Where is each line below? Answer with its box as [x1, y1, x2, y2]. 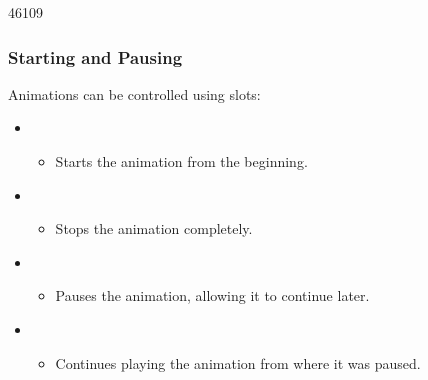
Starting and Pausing [8, 44, 183, 69]
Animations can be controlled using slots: [8, 83, 261, 104]
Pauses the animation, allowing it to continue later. [55, 285, 370, 306]
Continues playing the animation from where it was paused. [55, 352, 421, 373]
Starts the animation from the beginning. [55, 151, 308, 171]
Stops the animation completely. [55, 218, 253, 239]
